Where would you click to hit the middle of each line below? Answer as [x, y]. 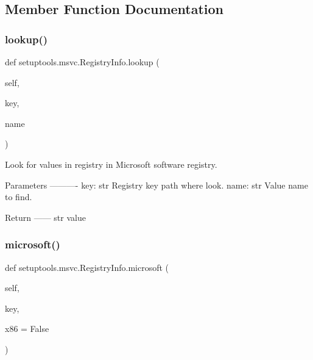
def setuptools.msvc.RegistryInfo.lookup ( [82, 62]
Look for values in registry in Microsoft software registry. [111, 164]
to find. [19, 197]
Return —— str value [45, 217]
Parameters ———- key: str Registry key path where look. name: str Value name [156, 185]
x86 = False [27, 329]
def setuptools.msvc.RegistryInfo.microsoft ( [87, 267]
